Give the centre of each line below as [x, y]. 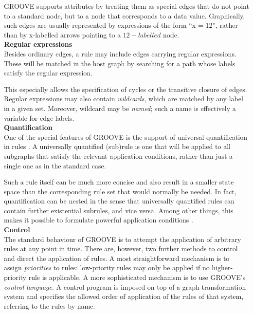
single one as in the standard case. [55, 165]
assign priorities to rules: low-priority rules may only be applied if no [107, 268]
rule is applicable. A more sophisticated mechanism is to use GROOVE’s [137, 277]
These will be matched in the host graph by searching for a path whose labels [120, 63]
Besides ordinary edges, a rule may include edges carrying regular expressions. [120, 53]
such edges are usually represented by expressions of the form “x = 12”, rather [121, 25]
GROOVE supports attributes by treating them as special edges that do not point [126, 6]
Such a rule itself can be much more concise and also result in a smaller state [119, 182]
